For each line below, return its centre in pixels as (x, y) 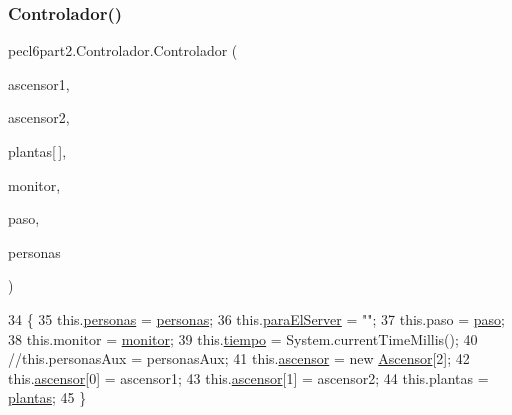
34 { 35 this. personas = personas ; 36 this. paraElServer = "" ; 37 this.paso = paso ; (256, 318)
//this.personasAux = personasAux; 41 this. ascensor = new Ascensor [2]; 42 (239, 358)
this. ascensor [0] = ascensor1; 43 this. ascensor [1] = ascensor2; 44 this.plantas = (248, 377)
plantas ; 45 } (47, 397)
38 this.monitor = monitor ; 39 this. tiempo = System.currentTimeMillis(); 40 (243, 338)
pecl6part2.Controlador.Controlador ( (123, 50)
